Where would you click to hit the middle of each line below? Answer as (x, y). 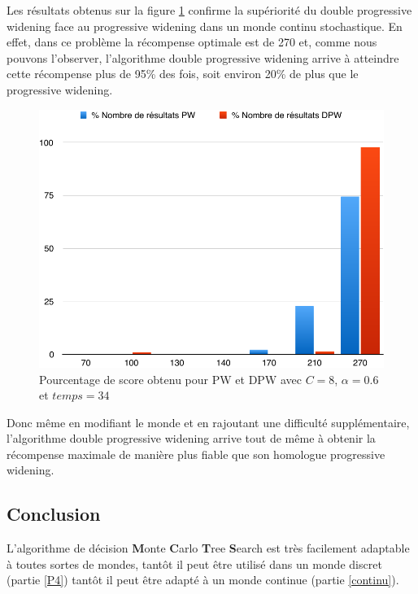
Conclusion (54, 514)
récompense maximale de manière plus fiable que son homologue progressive (196, 454)
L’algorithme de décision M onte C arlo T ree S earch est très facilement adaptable (208, 548)
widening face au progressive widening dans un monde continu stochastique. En (205, 26)
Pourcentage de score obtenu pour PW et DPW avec (170, 379)
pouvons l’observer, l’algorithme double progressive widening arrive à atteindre (203, 57)
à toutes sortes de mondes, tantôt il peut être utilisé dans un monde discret (194, 563)
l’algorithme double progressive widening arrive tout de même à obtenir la (191, 438)
